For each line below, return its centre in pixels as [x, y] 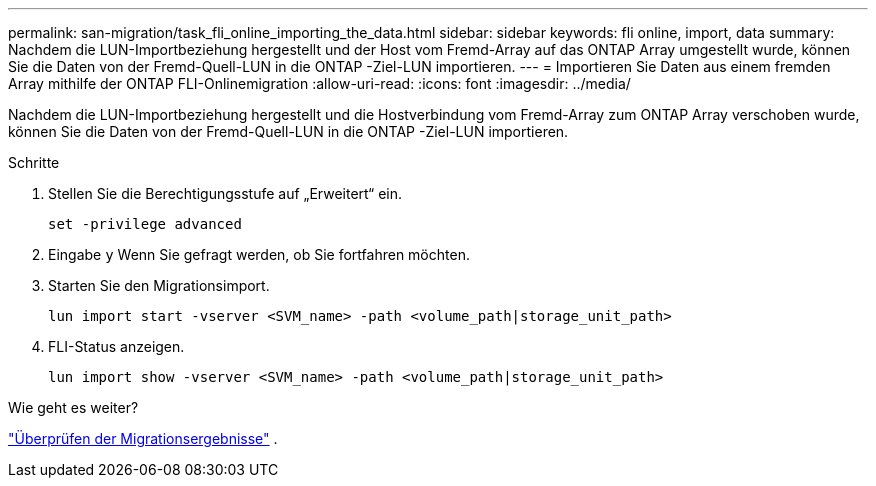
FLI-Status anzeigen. [116, 346]
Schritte [34, 162]
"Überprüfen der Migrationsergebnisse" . [143, 438]
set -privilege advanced [145, 224]
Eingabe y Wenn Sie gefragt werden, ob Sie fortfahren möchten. [259, 254]
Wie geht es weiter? [73, 407]
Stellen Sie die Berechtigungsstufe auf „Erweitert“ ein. [225, 193]
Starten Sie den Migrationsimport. [159, 285]
